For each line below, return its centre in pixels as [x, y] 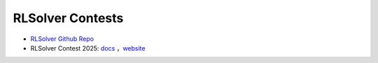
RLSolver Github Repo [62, 39]
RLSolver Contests [68, 18]
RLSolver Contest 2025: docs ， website [88, 48]
